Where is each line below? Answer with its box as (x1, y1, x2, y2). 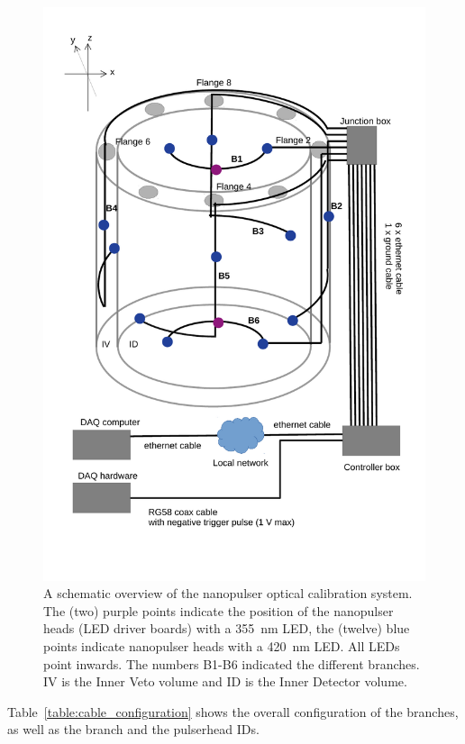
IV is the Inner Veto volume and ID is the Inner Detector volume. (43, 672, 407, 691)
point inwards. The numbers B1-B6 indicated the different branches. (43, 654, 420, 673)
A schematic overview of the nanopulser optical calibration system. (43, 584, 413, 603)
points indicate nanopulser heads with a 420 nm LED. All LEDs (43, 636, 400, 655)
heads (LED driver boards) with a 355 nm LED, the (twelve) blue (43, 619, 410, 638)
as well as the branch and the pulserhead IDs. (7, 720, 260, 739)
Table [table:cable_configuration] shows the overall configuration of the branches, (7, 702, 459, 721)
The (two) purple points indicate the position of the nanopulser (43, 601, 394, 620)
